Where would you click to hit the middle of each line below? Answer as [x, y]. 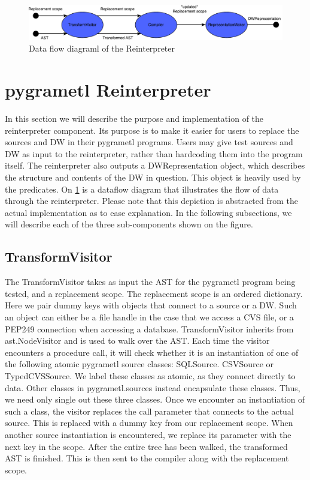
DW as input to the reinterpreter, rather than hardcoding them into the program [154, 153]
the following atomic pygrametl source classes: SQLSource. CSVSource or [139, 364]
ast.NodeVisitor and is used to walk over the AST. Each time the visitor [137, 340]
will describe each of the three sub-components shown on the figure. [129, 224]
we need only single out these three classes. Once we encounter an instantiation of [155, 399]
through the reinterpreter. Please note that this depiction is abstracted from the [152, 201]
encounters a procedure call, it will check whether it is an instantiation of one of [152, 352]
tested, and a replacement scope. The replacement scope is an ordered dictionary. [154, 293]
